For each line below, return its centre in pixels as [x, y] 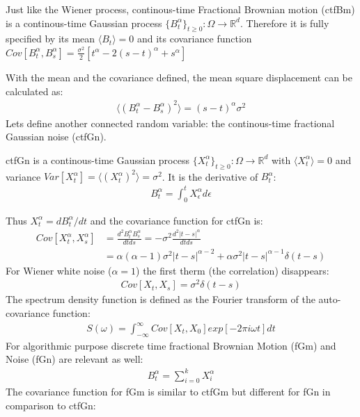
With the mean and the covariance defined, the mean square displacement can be [179, 77]
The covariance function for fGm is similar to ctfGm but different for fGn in [168, 392]
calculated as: [34, 91]
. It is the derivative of [210, 176]
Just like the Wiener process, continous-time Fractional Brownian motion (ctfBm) [180, 9]
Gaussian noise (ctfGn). [56, 137]
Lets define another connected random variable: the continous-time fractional [170, 123]
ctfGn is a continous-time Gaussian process [97, 160]
